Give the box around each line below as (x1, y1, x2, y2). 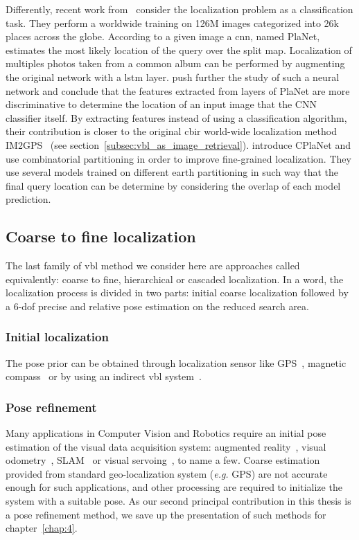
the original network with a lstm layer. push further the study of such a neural (6, 69, 340, 84)
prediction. (6, 192, 51, 206)
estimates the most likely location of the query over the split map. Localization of (6, 42, 352, 57)
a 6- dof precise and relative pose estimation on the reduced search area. (6, 298, 309, 313)
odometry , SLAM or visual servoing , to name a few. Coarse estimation (6, 453, 320, 467)
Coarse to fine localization (6, 226, 196, 247)
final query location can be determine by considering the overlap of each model (6, 178, 341, 192)
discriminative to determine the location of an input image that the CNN (6, 97, 317, 111)
